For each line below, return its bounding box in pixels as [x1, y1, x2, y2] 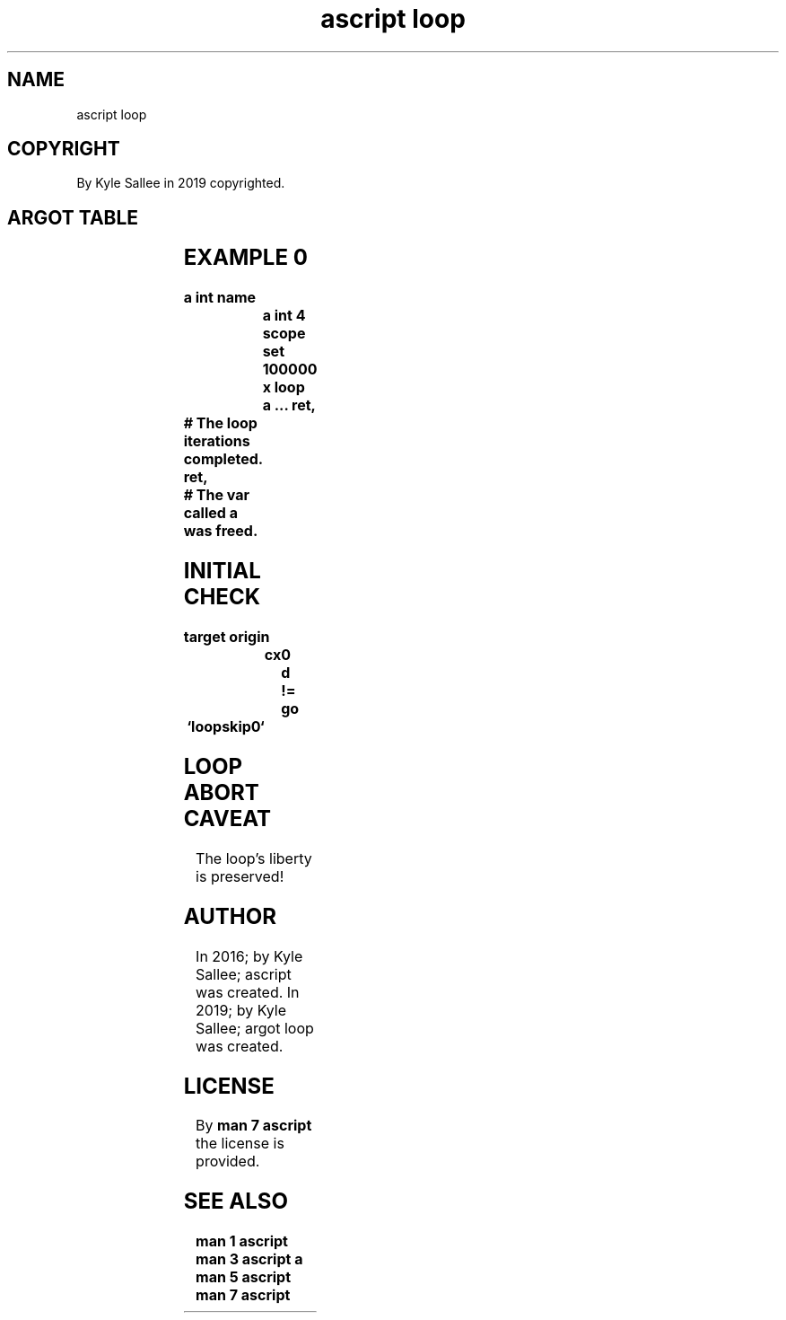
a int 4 [262, 306, 306, 325]
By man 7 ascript [196, 1116, 312, 1135]
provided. [196, 1152, 260, 1171]
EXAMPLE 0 [183, 244, 308, 271]
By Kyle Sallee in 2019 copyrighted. [76, 175, 285, 191]
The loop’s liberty [196, 849, 312, 867]
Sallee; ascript [196, 964, 292, 983]
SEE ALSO [183, 1188, 288, 1215]
